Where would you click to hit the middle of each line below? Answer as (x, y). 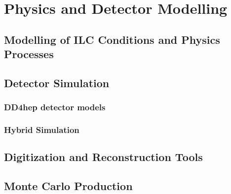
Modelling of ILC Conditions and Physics (112, 39)
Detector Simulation (57, 82)
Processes (29, 54)
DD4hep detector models (55, 107)
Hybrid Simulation (42, 130)
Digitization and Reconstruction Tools (103, 157)
